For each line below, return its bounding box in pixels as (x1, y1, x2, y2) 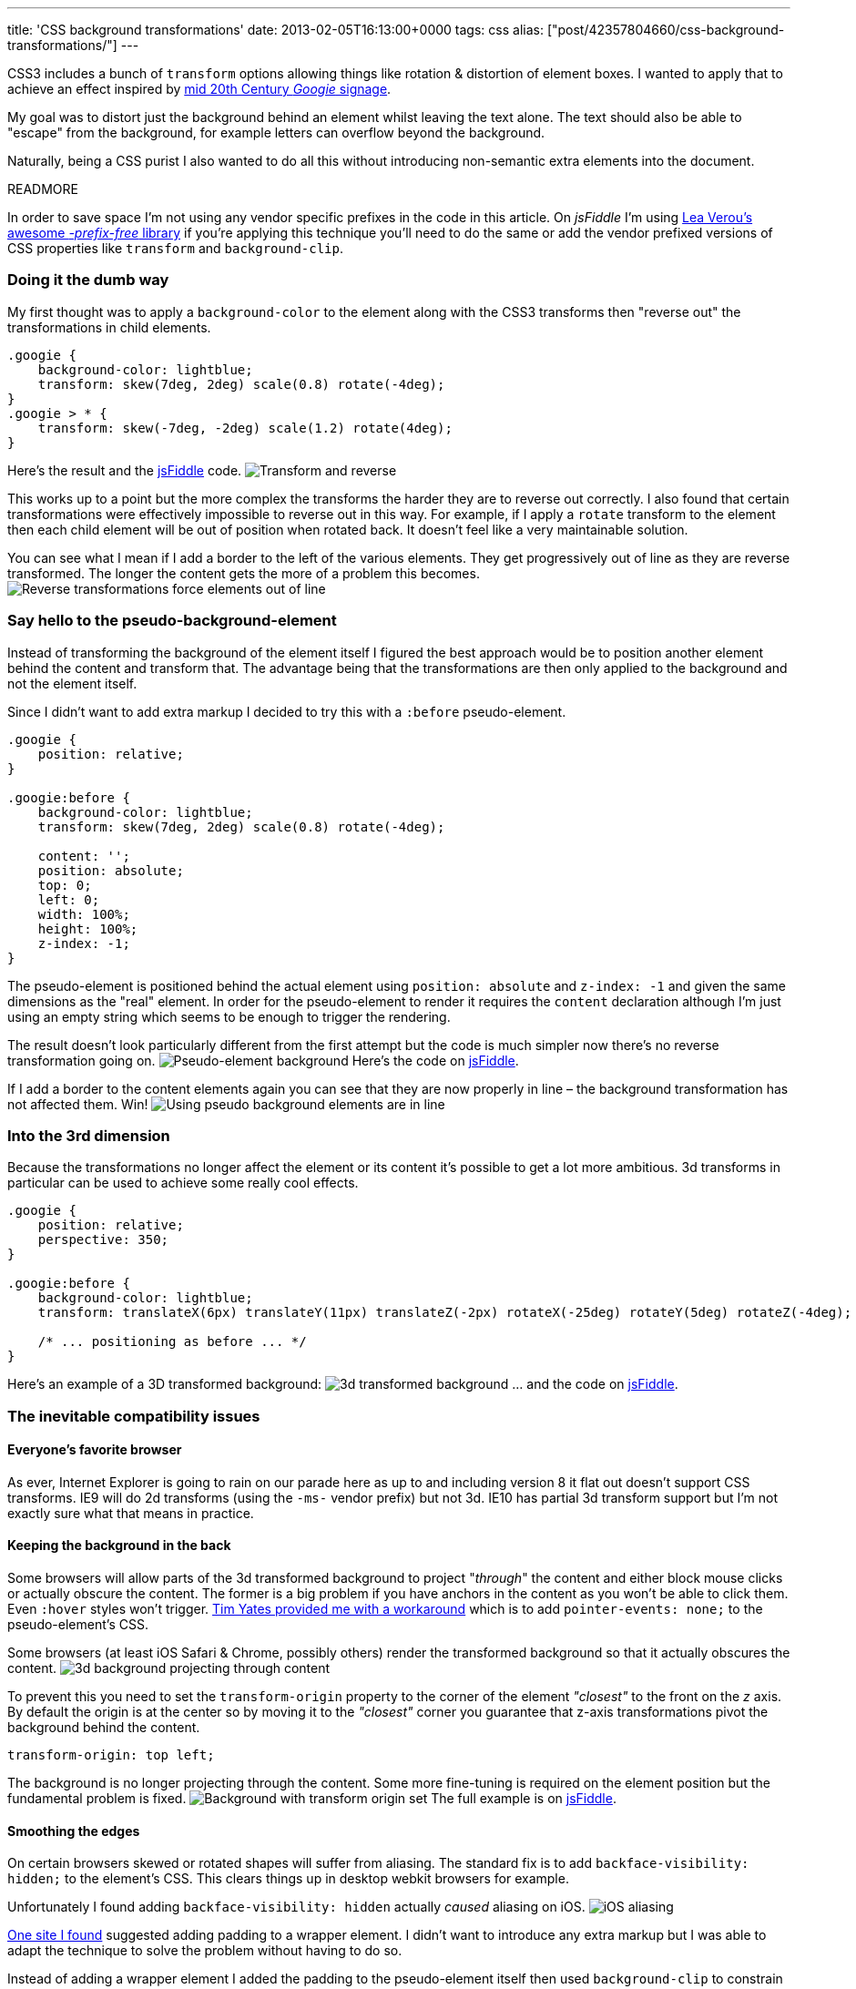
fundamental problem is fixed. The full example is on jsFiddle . (7, 1790, 617, 1807)
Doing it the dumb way (7, 270, 169, 290)
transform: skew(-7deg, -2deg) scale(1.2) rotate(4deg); (37, 420, 453, 435)
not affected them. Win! (7, 1096, 148, 1112)
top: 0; (37, 877, 92, 892)
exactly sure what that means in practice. (7, 1504, 254, 1521)
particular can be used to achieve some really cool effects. (7, 1175, 359, 1191)
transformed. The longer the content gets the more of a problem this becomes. (7, 565, 480, 581)
